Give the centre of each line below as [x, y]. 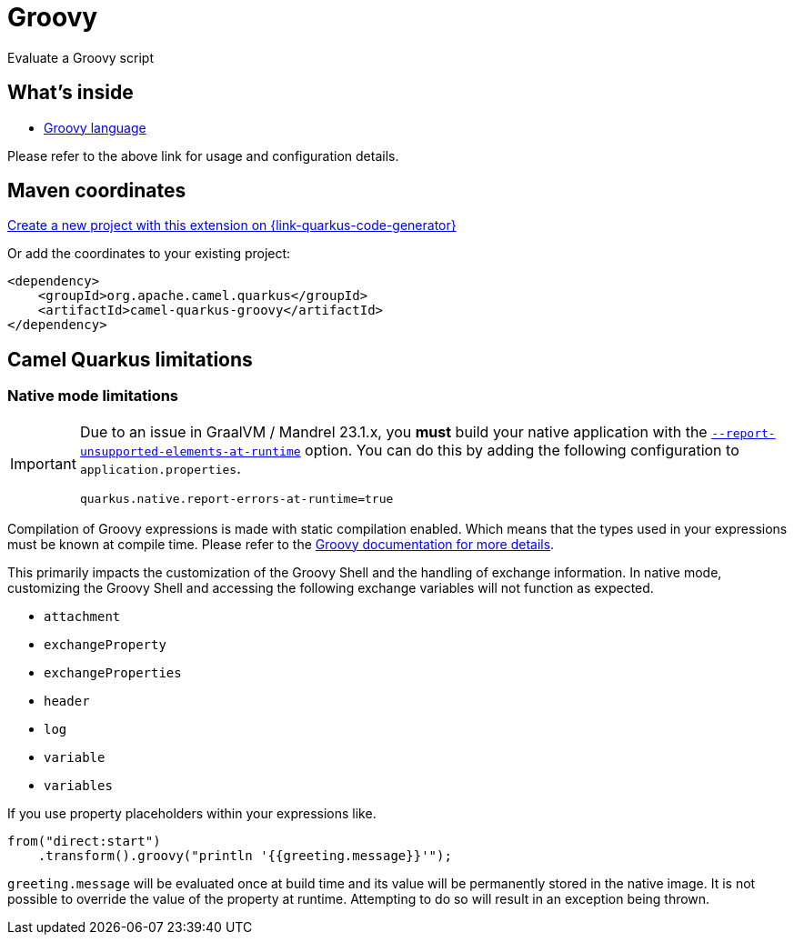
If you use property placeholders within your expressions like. [192, 813]
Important [43, 464]
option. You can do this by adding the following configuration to [522, 450]
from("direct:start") [84, 841]
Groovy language [95, 127]
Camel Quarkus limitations [130, 359]
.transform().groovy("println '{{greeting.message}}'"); [245, 855]
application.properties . [160, 468]
